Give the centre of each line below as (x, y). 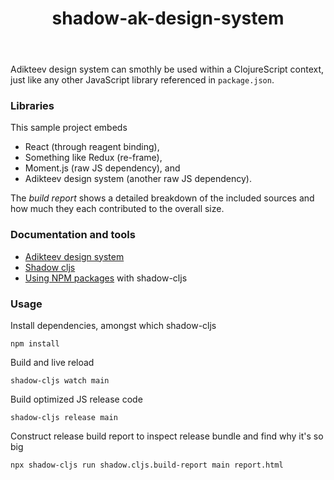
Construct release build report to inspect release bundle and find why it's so (167, 436)
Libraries (32, 106)
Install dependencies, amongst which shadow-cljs (113, 326)
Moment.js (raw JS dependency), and (102, 168)
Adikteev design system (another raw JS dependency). (138, 179)
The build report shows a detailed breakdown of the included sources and (162, 198)
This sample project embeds (69, 128)
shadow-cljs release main (64, 418)
